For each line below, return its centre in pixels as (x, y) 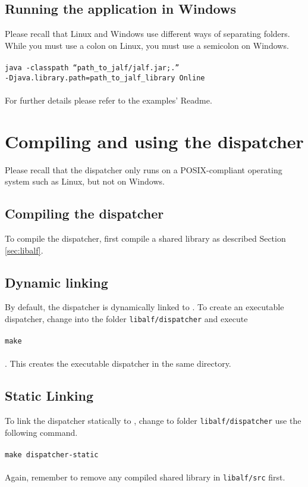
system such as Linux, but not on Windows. (85, 181)
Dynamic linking (56, 282)
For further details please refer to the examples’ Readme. (109, 100)
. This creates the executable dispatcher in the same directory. (118, 363)
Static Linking (49, 396)
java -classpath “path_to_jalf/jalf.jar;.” (92, 68)
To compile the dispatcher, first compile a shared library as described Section (145, 238)
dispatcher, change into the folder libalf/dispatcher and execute (126, 318)
